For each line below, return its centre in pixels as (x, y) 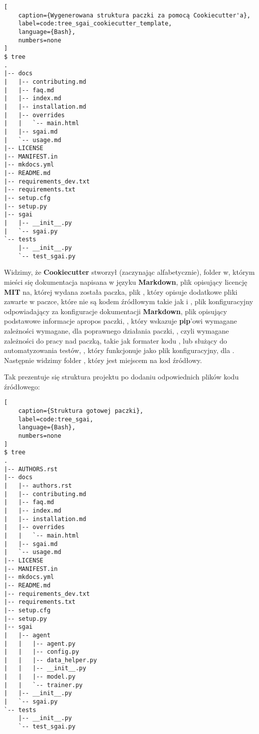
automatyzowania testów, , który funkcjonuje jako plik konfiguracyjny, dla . (119, 350)
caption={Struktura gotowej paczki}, (81, 411)
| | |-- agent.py (40, 643)
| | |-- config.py (42, 652)
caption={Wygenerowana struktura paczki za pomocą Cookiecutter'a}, (134, 15)
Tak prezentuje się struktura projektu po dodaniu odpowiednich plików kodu (122, 377)
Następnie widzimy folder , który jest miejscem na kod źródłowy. (103, 360)
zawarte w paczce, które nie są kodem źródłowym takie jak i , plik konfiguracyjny (129, 301)
